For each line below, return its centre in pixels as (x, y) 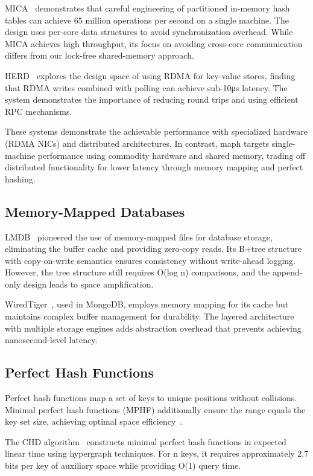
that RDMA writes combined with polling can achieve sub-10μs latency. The (146, 87)
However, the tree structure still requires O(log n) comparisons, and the (138, 272)
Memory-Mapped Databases (95, 211)
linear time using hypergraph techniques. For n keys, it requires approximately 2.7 (157, 453)
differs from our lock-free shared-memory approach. (100, 55)
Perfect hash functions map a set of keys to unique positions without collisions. (151, 398)
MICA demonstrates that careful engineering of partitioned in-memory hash (147, 8)
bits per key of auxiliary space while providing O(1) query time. (123, 465)
